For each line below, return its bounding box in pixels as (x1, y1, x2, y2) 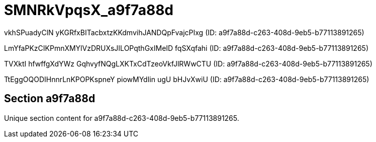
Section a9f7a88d (4, 92, 96, 105)
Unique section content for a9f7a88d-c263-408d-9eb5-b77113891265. (4, 113, 239, 122)
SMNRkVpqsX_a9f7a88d (4, 2, 174, 19)
